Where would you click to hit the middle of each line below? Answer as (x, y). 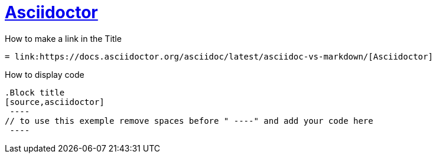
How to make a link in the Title (63, 38)
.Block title (35, 92)
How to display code (45, 74)
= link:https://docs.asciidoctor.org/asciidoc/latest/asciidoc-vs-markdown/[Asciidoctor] (219, 56)
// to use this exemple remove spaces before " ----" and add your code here (189, 121)
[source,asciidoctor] (55, 102)
